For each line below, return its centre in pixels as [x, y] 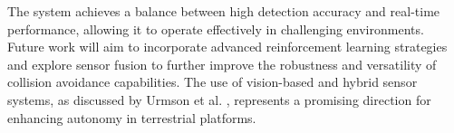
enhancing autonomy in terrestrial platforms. [132, 117]
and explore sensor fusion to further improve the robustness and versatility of [222, 64]
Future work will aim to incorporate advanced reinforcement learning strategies [227, 47]
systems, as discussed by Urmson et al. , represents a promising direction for [219, 99]
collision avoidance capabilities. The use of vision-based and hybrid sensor [213, 82]
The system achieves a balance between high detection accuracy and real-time [224, 11]
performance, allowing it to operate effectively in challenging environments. [216, 28]
